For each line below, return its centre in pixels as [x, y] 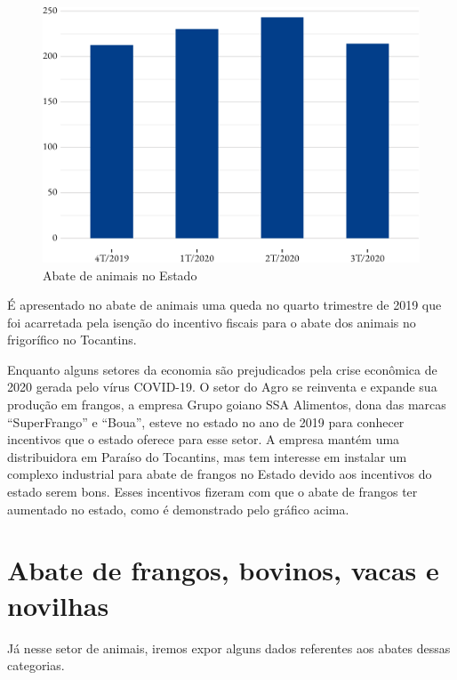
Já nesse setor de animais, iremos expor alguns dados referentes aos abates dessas [229, 648]
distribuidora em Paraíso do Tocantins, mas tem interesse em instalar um [207, 456]
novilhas [58, 605]
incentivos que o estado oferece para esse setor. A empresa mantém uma [204, 439]
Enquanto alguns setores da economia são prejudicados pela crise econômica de [222, 369]
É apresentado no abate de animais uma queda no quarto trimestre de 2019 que [224, 305]
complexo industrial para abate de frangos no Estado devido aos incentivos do [220, 474]
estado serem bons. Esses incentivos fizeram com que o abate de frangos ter [212, 492]
